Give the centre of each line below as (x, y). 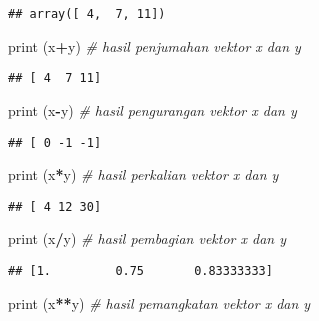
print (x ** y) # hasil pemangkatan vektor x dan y (159, 302)
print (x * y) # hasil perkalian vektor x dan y (143, 174)
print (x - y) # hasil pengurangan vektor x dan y (152, 109)
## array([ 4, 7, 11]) (87, 14)
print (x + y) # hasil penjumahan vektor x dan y (154, 45)
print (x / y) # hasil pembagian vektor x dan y (147, 238)
